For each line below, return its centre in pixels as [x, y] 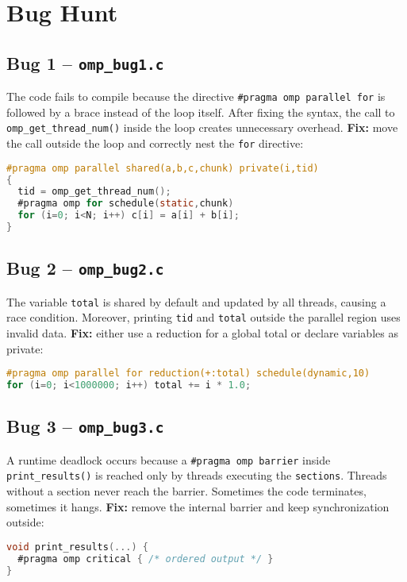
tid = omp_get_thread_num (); [94, 192]
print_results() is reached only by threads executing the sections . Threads [197, 475]
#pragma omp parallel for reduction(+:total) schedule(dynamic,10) [188, 374]
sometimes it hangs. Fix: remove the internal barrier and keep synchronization [198, 506]
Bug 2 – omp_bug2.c [85, 268]
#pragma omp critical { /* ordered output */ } [146, 559]
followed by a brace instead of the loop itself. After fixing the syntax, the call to [201, 112]
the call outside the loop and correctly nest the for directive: [155, 143]
